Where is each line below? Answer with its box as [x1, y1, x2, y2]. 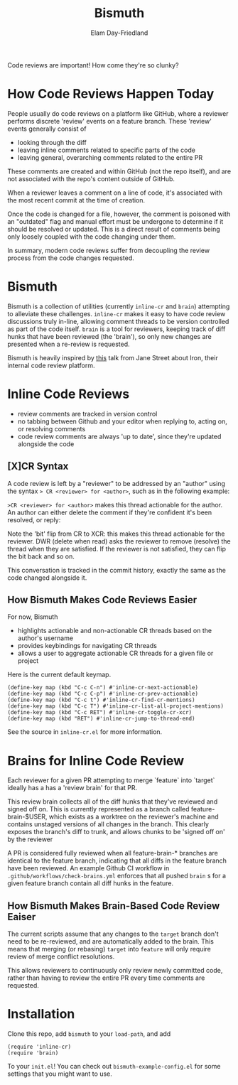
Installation [7, 1006, 75, 1022]
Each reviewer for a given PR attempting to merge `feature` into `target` [7, 776, 215, 784]
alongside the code [17, 439, 75, 448]
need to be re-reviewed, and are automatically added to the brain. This [7, 937, 215, 946]
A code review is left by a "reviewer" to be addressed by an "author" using [7, 479, 226, 487]
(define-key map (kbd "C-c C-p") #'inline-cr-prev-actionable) [7, 691, 199, 698]
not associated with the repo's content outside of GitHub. [7, 174, 175, 183]
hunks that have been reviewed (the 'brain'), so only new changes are [7, 332, 212, 340]
